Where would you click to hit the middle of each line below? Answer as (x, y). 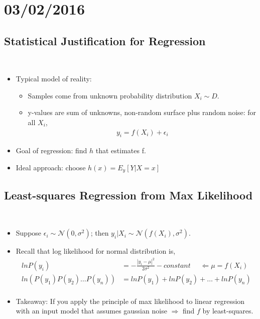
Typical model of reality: (54, 79)
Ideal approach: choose (51, 167)
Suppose (29, 233)
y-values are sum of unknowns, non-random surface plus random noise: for (142, 112)
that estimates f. (121, 150)
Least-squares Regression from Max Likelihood (128, 195)
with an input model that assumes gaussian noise (91, 311)
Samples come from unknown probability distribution (110, 95)
